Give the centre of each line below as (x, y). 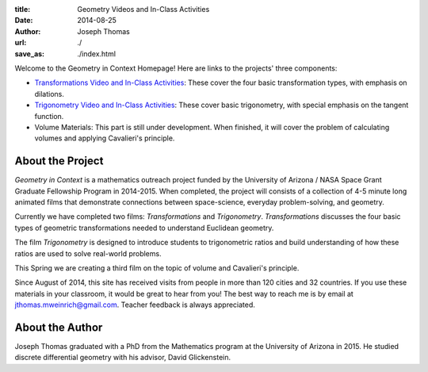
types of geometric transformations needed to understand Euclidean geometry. (144, 228)
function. (49, 116)
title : (23, 9)
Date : (24, 21)
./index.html (97, 54)
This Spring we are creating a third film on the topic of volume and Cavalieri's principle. (157, 268)
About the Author (59, 327)
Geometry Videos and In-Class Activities (143, 9)
